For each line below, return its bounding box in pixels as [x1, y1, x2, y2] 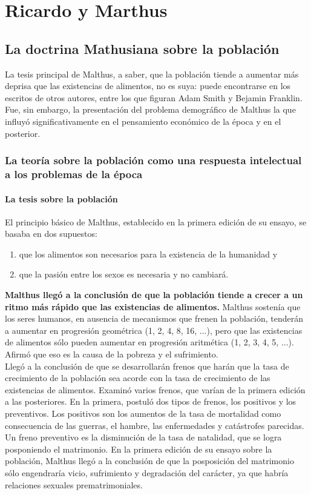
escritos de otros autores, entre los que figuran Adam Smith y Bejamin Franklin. [5, 91, 303, 104]
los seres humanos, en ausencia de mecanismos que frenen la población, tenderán [5, 312, 303, 325]
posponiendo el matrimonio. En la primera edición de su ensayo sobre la [5, 442, 272, 455]
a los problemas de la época [5, 166, 143, 181]
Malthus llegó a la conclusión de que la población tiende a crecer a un [5, 288, 303, 301]
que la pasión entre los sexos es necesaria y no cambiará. [19, 268, 229, 281]
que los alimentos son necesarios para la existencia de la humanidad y [19, 247, 278, 260]
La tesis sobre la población [5, 192, 118, 205]
